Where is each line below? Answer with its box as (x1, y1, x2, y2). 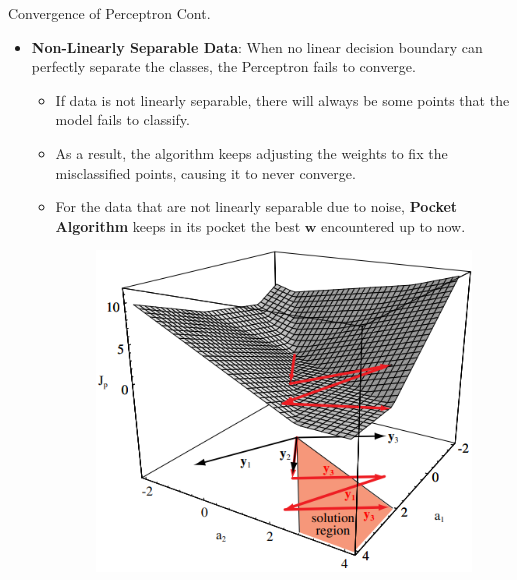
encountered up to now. (321, 215, 466, 236)
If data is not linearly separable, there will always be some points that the (55, 89, 510, 110)
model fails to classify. (55, 109, 190, 130)
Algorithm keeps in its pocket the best (55, 215, 301, 236)
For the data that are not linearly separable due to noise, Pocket (55, 196, 458, 217)
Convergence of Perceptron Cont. (8, 3, 211, 23)
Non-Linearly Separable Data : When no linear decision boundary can (31, 36, 483, 57)
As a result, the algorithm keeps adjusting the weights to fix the (55, 142, 448, 163)
